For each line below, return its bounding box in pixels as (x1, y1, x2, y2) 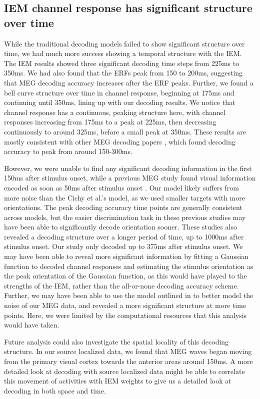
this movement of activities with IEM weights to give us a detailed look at (4, 375, 231, 386)
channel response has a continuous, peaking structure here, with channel (4, 106, 225, 117)
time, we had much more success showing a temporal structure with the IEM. (4, 48, 242, 58)
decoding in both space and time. (4, 385, 106, 395)
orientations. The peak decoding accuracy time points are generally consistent (4, 202, 242, 212)
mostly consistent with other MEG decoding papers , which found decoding (4, 136, 235, 146)
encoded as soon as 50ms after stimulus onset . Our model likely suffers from (4, 182, 239, 192)
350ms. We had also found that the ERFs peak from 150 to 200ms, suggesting (4, 67, 243, 78)
